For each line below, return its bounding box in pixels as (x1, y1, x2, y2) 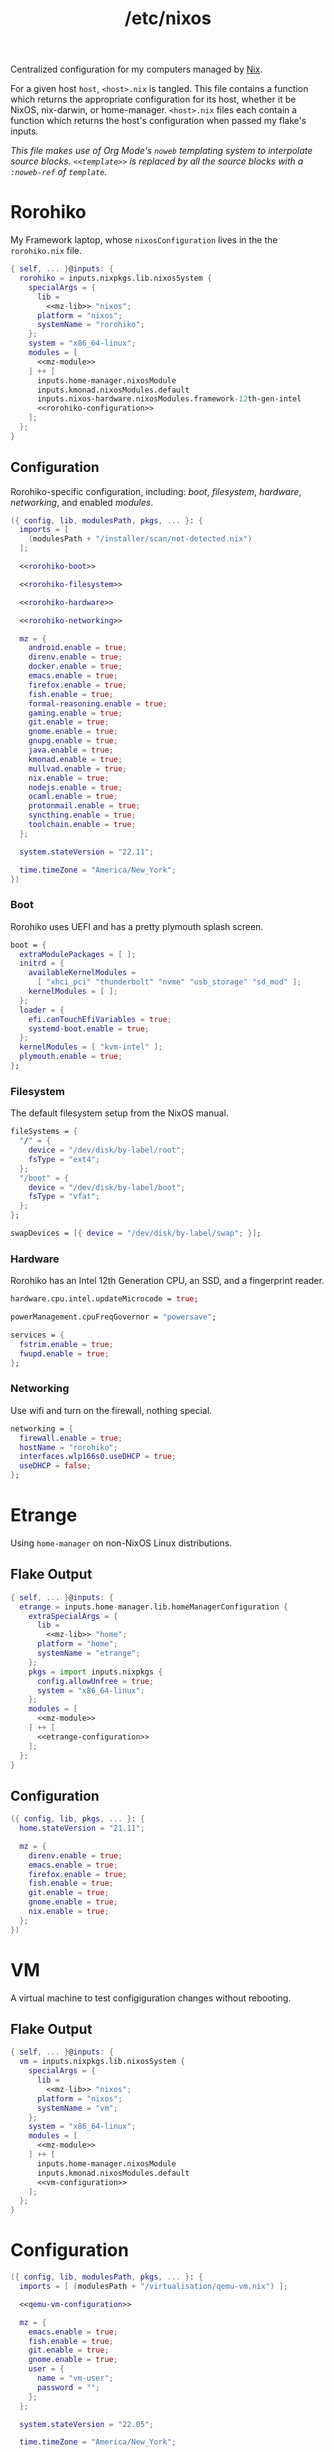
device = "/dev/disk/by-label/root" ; (28, 1145, 186, 1156)
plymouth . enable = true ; (19, 1052, 123, 1062)
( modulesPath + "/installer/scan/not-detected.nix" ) (28, 534, 253, 544)
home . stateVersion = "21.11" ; (19, 1823, 145, 1834)
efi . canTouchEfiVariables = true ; (28, 1014, 172, 1024)
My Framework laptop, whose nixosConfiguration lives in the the (10, 234, 278, 246)
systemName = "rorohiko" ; (36, 320, 145, 330)
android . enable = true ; (28, 643, 128, 653)
